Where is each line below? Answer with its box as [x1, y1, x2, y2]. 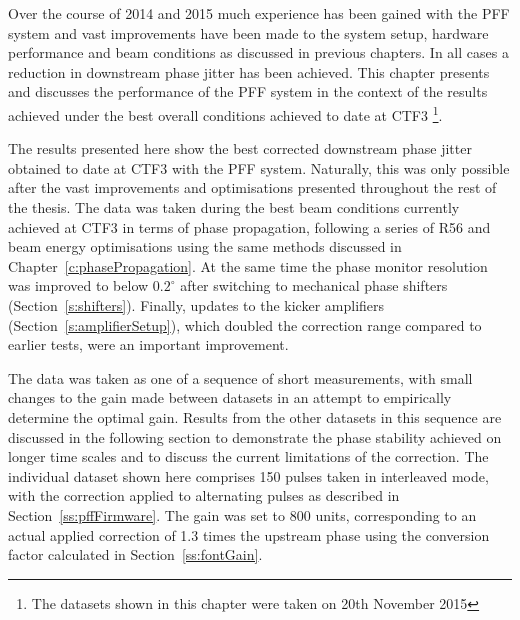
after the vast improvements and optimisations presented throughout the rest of [8, 177, 497, 198]
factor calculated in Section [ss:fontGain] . [8, 544, 263, 565]
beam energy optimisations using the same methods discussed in [8, 236, 402, 257]
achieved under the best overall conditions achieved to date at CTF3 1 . [8, 101, 443, 125]
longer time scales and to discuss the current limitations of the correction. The [8, 446, 489, 467]
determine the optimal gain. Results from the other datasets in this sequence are [8, 406, 502, 427]
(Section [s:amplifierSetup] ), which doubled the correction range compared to [8, 314, 482, 335]
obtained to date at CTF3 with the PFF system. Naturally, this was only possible [8, 157, 510, 178]
